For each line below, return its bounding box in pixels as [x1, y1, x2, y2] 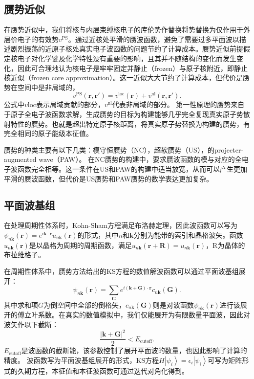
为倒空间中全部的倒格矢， [43, 299, 126, 310]
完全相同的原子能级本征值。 [4, 128, 93, 138]
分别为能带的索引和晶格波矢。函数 [133, 229, 243, 240]
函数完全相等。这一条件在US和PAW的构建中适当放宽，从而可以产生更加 [17, 164, 247, 174]
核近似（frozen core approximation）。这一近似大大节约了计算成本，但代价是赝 [4, 72, 250, 83]
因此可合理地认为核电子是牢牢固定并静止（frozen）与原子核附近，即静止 [17, 63, 248, 73]
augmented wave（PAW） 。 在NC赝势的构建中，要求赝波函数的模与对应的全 [4, 154, 242, 164]
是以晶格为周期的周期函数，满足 [29, 240, 132, 250]
